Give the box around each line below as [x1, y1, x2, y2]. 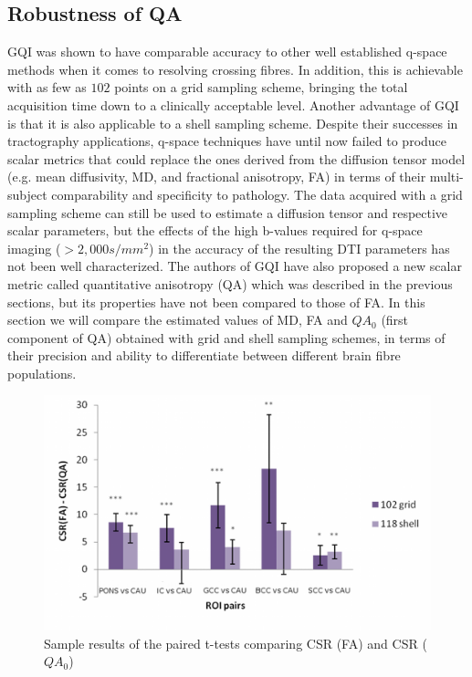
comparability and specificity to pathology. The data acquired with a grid [51, 184, 463, 203]
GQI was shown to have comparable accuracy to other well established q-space [7, 42, 447, 61]
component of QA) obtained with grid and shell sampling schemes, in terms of [7, 328, 446, 347]
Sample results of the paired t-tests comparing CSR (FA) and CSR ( [44, 633, 427, 652]
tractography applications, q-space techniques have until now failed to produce [7, 131, 447, 151]
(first [381, 310, 409, 329]
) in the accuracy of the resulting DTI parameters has [149, 238, 450, 257]
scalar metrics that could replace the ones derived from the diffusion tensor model [7, 149, 466, 168]
